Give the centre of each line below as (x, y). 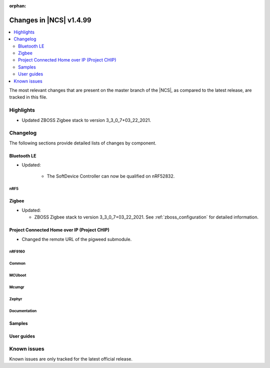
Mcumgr (17, 287)
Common (17, 263)
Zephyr (16, 299)
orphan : (18, 6)
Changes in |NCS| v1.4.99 (50, 20)
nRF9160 (17, 252)
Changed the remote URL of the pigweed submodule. (77, 239)
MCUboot (18, 275)
